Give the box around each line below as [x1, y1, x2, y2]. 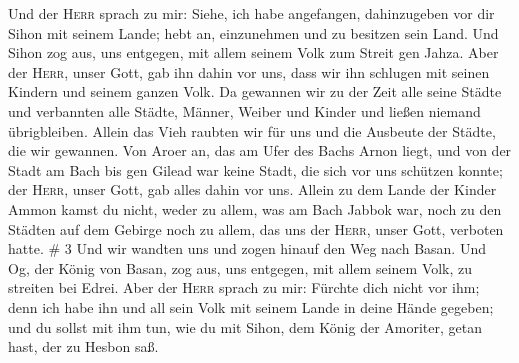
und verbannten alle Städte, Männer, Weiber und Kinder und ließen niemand [8, 100, 481, 121]
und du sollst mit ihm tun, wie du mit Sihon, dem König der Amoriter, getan [8, 316, 482, 337]
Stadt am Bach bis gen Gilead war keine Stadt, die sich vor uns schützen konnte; [8, 159, 503, 180]
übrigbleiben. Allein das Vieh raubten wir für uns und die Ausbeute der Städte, [8, 120, 496, 141]
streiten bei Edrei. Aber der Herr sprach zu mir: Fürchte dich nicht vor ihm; [8, 277, 480, 298]
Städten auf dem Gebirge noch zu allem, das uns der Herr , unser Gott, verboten [8, 218, 504, 239]
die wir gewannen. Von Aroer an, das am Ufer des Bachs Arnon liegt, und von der [8, 140, 512, 161]
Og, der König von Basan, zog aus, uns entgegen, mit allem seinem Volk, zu [8, 257, 473, 278]
